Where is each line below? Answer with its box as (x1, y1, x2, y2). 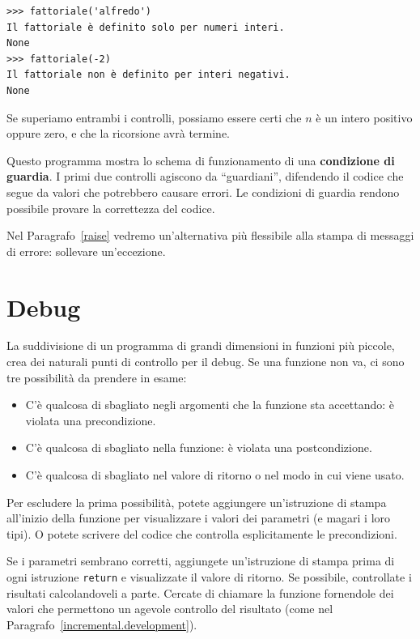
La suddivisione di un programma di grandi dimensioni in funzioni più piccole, (6, 337, 395, 354)
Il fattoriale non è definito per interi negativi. (6, 69, 291, 81)
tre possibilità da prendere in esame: (6, 368, 187, 386)
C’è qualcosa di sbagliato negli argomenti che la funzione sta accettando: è (25, 396, 395, 413)
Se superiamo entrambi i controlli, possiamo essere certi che (6, 109, 302, 126)
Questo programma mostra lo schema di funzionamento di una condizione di (6, 151, 395, 168)
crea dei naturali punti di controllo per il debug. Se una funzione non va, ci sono (6, 353, 405, 370)
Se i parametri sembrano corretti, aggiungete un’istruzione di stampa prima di (6, 552, 395, 569)
